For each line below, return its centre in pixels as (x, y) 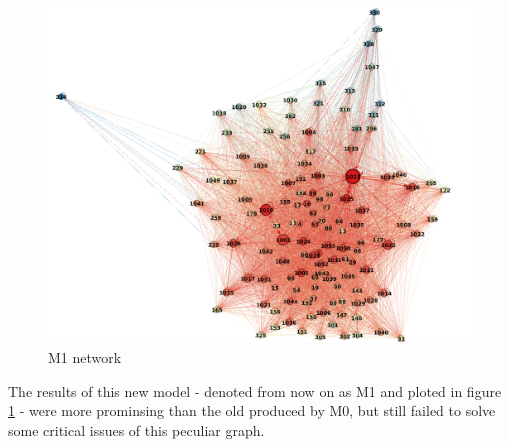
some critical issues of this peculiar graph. (136, 429)
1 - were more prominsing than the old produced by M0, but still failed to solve (252, 410)
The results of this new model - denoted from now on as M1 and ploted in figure (255, 390)
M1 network (85, 356)
